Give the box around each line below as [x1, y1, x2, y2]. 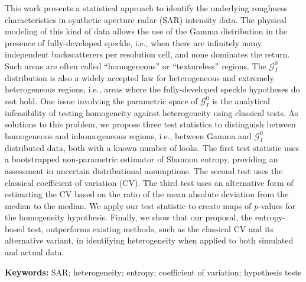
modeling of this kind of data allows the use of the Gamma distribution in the [5, 25, 288, 37]
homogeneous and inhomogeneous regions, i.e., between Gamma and [5, 129, 252, 142]
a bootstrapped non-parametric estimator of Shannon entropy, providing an [5, 153, 278, 165]
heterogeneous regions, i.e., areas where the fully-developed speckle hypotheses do [5, 83, 300, 95]
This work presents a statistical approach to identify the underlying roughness [5, 2, 288, 14]
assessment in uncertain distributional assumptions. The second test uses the [5, 164, 283, 177]
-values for [258, 199, 296, 211]
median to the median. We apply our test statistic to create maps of [5, 199, 252, 211]
